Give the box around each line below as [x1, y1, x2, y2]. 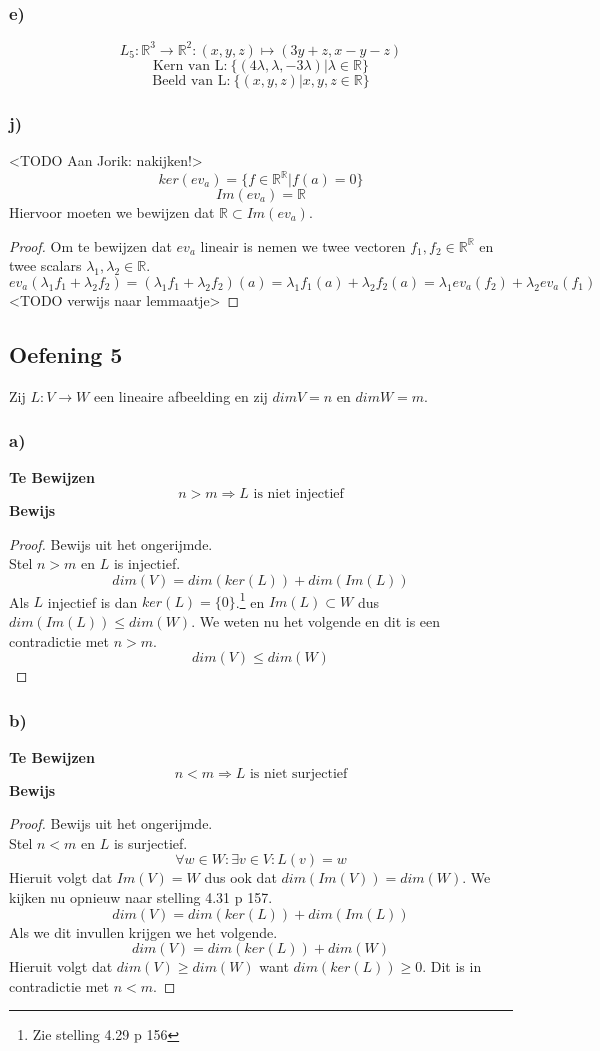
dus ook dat [204, 867, 277, 888]
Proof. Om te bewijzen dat [9, 235, 172, 256]
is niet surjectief [249, 766, 348, 781]
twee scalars [9, 255, 82, 276]
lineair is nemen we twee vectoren [200, 235, 406, 256]
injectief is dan [47, 591, 138, 612]
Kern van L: [152, 58, 228, 73]
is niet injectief [253, 487, 344, 502]
